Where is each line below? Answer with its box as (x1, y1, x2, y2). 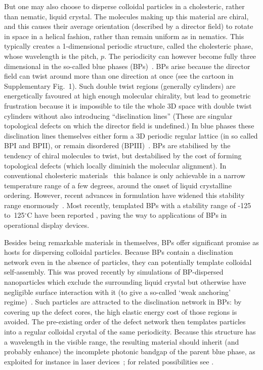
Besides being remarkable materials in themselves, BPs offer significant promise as (4, 237, 259, 247)
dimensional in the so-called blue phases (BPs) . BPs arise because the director (4, 60, 250, 71)
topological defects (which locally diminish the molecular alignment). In (4, 160, 227, 171)
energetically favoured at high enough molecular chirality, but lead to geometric (4, 90, 251, 101)
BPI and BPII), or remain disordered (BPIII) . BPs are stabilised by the (4, 140, 231, 151)
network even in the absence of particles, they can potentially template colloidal (4, 256, 252, 267)
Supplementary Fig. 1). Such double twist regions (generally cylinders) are (4, 80, 236, 91)
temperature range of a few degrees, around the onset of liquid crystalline (4, 180, 232, 190)
